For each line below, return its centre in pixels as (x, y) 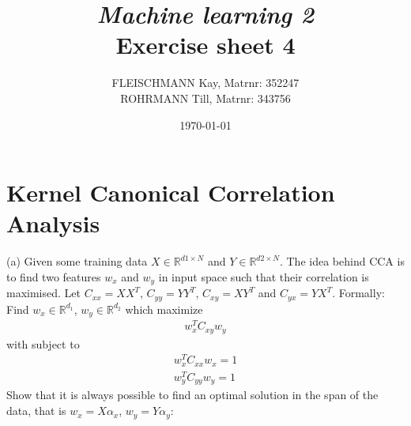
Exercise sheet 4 (205, 45)
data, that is (36, 411)
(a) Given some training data (77, 261)
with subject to (43, 343)
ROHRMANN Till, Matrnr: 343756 (205, 98)
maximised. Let (43, 293)
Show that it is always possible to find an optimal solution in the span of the (192, 395)
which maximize (164, 309)
